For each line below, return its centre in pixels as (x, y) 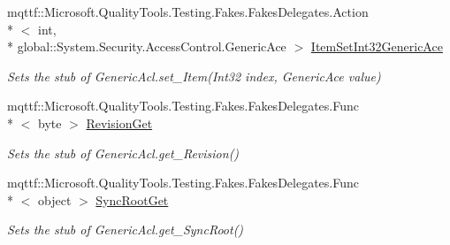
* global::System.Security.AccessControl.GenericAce (147, 46)
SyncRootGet (132, 199)
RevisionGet (119, 122)
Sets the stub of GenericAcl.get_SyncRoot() (126, 230)
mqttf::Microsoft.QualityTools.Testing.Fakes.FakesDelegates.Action (188, 11)
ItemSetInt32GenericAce (377, 46)
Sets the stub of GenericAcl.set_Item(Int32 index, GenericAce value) (194, 76)
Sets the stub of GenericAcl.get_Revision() (123, 153)
